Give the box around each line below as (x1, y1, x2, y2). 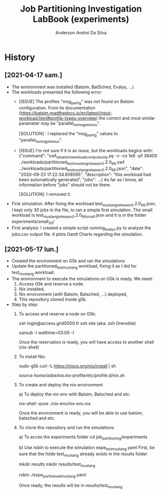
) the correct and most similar (96, 115, 155, 121)
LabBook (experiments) (32, 14, 130, 25)
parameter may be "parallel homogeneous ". (18, 120, 100, 127)
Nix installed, (18, 286, 45, 292)
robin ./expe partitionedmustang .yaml (18, 472, 87, 478)
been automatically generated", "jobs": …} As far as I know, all (18, 177, 143, 183)
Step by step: (11, 302, 38, 307)
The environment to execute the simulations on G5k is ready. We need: (11, 275, 153, 282)
